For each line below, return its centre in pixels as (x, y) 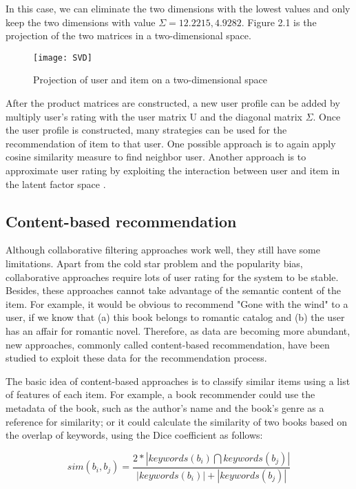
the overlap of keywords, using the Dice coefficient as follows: (134, 435)
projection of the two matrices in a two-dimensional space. (128, 35)
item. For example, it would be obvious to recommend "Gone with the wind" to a (177, 303)
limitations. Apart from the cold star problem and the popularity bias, (154, 263)
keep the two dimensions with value (81, 22)
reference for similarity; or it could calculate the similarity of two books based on (176, 421)
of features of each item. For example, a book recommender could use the (160, 394)
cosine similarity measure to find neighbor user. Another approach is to (156, 157)
